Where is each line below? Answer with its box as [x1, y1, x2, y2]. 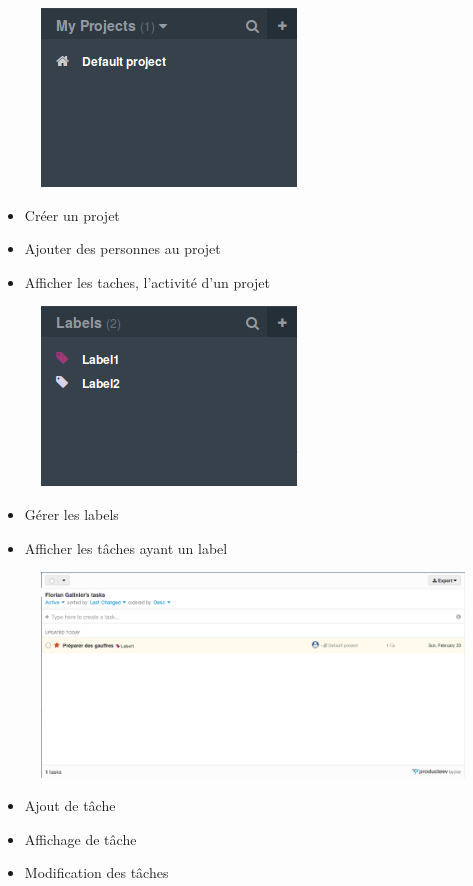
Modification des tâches [24, 862, 169, 883]
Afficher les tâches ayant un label [24, 537, 228, 558]
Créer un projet [24, 204, 120, 225]
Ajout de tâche [24, 795, 116, 816]
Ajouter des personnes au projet [24, 238, 221, 259]
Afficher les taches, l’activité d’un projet [24, 271, 271, 292]
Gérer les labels [24, 503, 119, 524]
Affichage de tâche [24, 828, 137, 849]
